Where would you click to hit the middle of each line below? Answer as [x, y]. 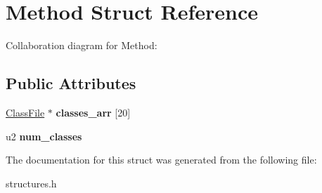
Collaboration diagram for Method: [82, 45]
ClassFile [25, 112]
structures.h [31, 183]
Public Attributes [71, 83]
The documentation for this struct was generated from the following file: [161, 160]
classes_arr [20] [93, 112]
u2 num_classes [44, 136]
